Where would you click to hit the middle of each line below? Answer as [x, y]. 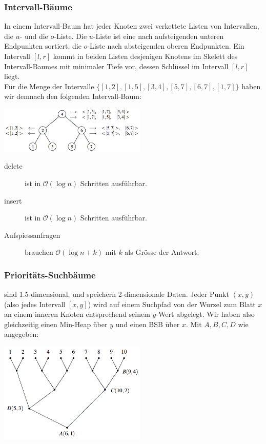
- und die [34, 36]
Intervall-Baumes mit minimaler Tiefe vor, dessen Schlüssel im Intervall [116, 66]
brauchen [39, 252]
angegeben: [22, 334]
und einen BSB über [148, 324]
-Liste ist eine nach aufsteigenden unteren [158, 36]
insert [13, 200]
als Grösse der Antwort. [162, 252]
